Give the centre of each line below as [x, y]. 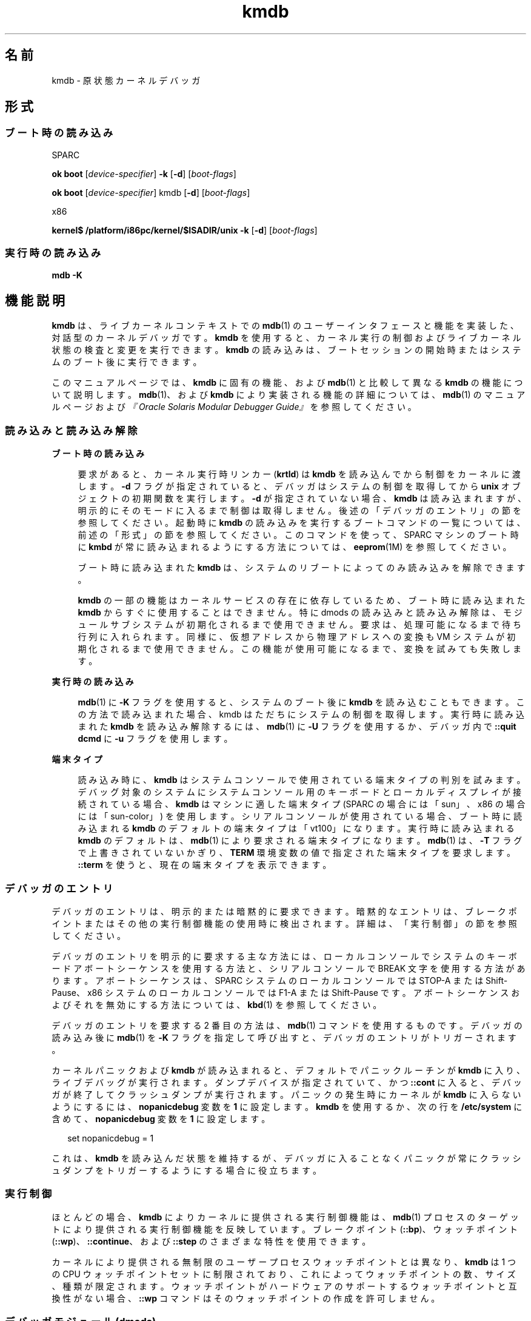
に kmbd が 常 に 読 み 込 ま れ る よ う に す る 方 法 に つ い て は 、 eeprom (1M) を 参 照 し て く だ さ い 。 [295, 547]
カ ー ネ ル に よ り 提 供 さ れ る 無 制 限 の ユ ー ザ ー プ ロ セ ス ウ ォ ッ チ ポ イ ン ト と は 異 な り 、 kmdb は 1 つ [284, 1262]
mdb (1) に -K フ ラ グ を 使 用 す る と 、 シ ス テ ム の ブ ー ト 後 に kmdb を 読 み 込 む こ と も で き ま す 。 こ [301, 702]
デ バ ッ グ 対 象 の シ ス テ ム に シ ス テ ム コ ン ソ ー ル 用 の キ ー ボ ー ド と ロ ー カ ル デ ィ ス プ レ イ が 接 [299, 792]
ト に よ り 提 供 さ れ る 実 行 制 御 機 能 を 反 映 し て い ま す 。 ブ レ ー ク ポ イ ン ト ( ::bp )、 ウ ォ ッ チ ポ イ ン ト [285, 1229]
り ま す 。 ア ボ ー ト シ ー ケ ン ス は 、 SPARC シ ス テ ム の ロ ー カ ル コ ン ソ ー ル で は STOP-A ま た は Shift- [280, 980]
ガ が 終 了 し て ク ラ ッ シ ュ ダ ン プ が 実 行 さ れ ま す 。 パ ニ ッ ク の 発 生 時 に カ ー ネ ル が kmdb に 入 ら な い [286, 1094]
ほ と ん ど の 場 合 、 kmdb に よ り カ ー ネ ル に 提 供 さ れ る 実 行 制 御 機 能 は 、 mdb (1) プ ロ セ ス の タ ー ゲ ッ [285, 1217]
